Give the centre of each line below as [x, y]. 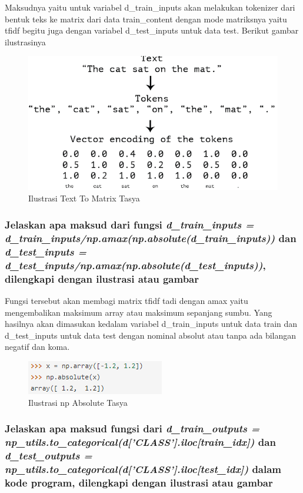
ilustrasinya [25, 42]
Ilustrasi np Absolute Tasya [78, 402]
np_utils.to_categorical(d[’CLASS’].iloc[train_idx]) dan [140, 441]
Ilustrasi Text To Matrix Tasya [84, 198]
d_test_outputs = [49, 455]
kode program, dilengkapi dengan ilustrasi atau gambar [139, 482]
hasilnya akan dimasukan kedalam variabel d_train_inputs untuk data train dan [151, 324]
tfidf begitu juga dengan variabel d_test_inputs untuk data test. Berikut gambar [152, 30]
